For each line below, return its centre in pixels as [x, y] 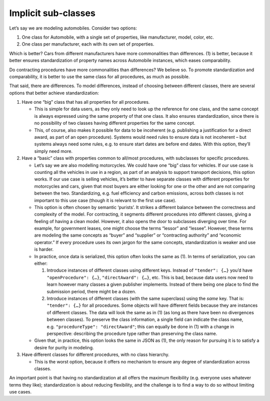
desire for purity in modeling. [64, 347]
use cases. [20, 392]
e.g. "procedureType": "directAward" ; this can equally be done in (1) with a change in [140, 326]
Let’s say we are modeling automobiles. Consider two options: [73, 28]
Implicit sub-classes [52, 13]
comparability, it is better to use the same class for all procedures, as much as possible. [99, 76]
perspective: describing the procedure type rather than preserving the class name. [132, 333]
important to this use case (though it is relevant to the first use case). [105, 200]
